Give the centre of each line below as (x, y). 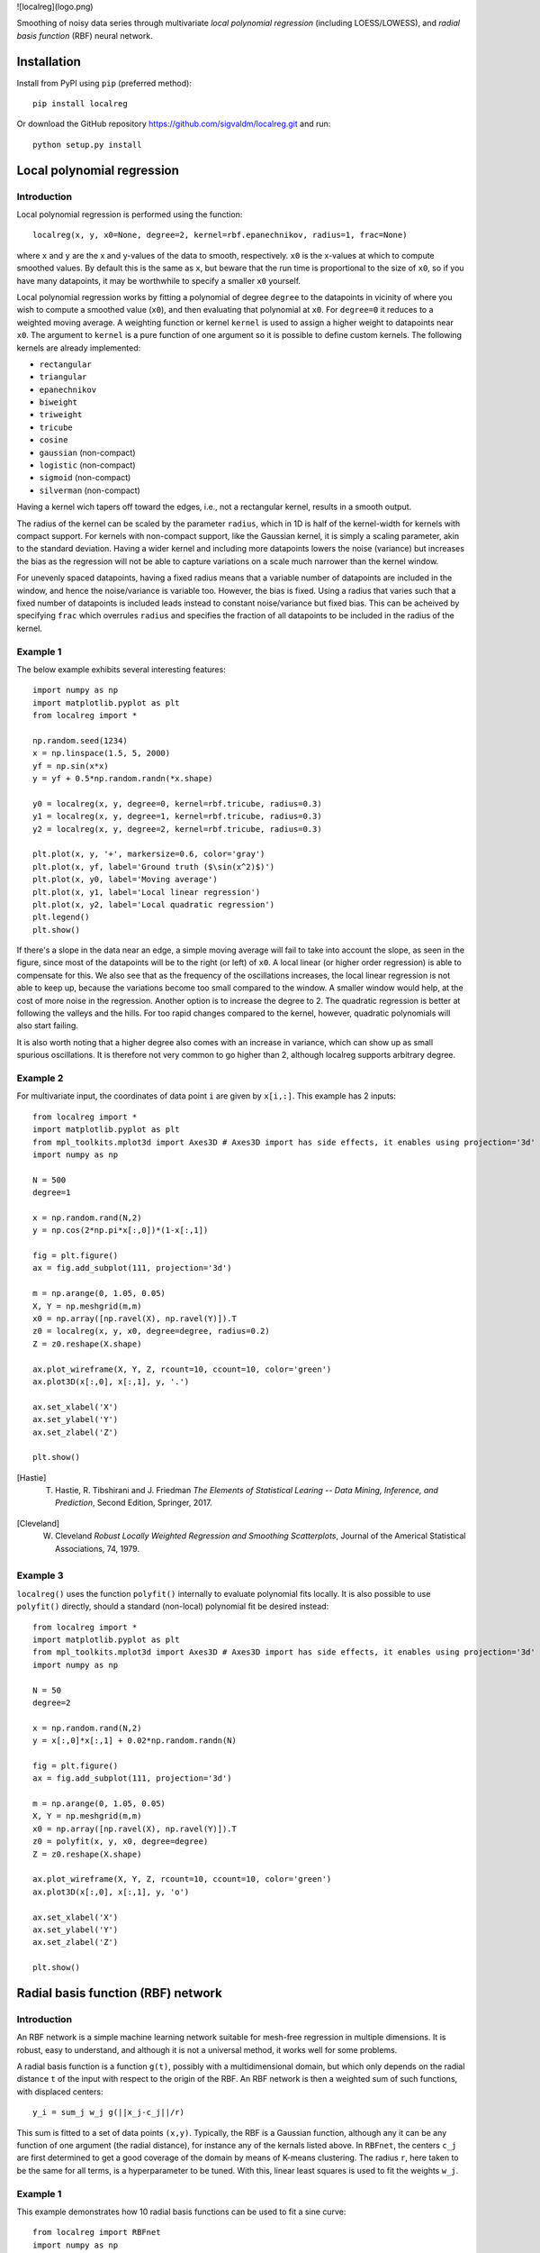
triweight (61, 415)
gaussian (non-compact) (87, 452)
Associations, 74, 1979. (97, 1548)
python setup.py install (87, 145)
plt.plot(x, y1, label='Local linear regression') (147, 892)
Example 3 (40, 1575)
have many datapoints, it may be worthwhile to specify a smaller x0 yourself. (159, 280)
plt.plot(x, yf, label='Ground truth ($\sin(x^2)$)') (153, 867)
